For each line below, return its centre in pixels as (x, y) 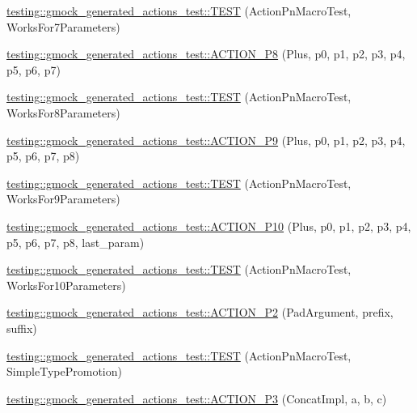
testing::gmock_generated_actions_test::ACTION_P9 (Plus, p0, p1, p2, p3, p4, (206, 140)
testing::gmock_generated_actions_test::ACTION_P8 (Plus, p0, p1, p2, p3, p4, (206, 54)
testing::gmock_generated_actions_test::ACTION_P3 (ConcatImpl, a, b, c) (197, 398)
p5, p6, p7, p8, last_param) (76, 242)
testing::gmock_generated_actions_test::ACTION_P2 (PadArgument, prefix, (200, 312)
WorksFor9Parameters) (63, 199)
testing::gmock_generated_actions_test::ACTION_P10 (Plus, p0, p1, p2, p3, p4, (209, 226)
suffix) (22, 328)
